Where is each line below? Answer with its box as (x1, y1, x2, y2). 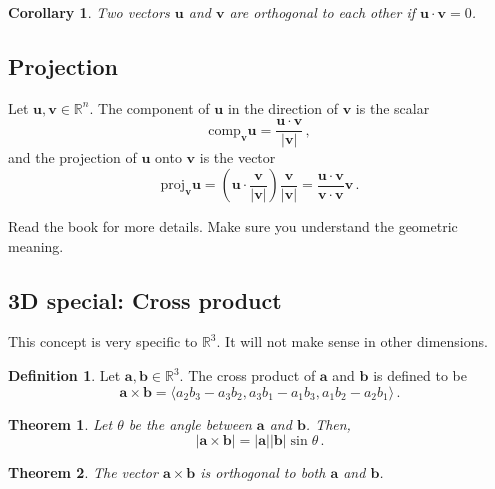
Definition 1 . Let (8, 365, 121, 386)
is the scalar (355, 97, 430, 118)
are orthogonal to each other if (229, 2, 415, 22)
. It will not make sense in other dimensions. (216, 331, 488, 352)
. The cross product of (179, 365, 316, 386)
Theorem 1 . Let (8, 413, 113, 434)
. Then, (305, 413, 351, 434)
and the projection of (8, 147, 137, 168)
